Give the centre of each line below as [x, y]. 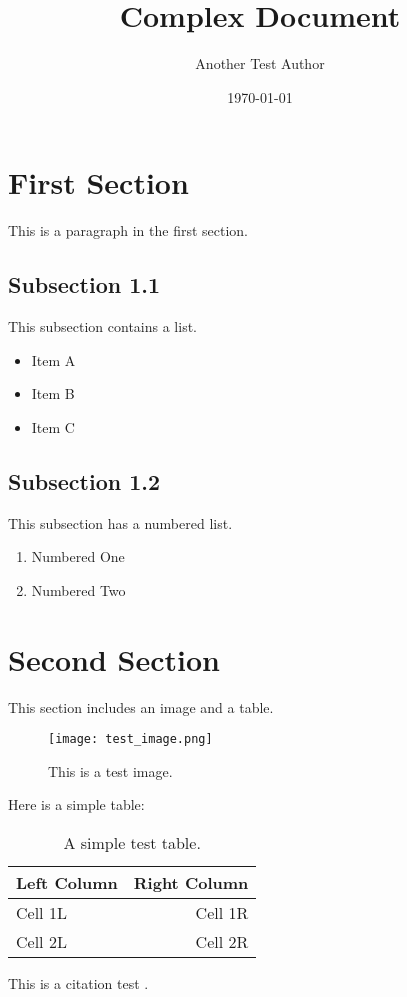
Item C [53, 426]
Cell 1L [41, 912]
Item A [53, 359]
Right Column [191, 882]
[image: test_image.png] [130, 739]
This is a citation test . [78, 982]
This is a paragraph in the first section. [128, 230]
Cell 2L [41, 941]
